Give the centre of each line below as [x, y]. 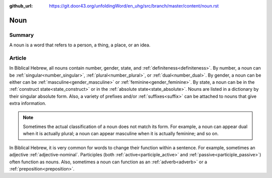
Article [18, 58]
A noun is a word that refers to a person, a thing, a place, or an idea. [80, 45]
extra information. [28, 103]
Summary [22, 35]
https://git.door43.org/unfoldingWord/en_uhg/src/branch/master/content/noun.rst [134, 6]
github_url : [21, 6]
